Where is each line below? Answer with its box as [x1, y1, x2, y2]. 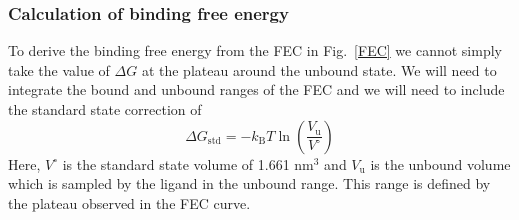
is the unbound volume [370, 153, 511, 174]
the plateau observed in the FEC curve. [8, 192, 251, 213]
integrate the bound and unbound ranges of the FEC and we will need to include [8, 79, 505, 100]
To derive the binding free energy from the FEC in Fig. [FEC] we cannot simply [8, 40, 502, 61]
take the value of [8, 59, 110, 80]
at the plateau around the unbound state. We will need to [141, 59, 497, 80]
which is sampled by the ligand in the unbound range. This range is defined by [8, 173, 491, 194]
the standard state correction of [8, 99, 202, 119]
